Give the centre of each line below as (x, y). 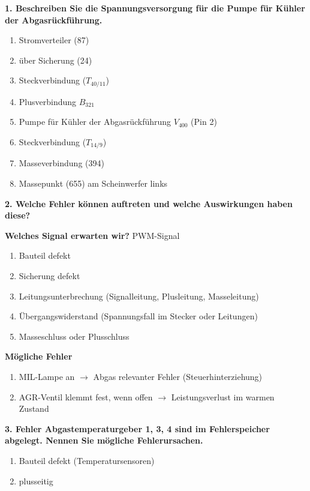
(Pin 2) (204, 122)
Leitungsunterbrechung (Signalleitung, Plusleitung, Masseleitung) (139, 296)
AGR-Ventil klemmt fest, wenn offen (86, 396)
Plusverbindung (48, 101)
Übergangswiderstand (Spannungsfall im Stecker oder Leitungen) (138, 316)
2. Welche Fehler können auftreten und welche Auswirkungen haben (149, 203)
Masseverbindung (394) (61, 163)
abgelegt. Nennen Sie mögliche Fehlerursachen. (104, 440)
